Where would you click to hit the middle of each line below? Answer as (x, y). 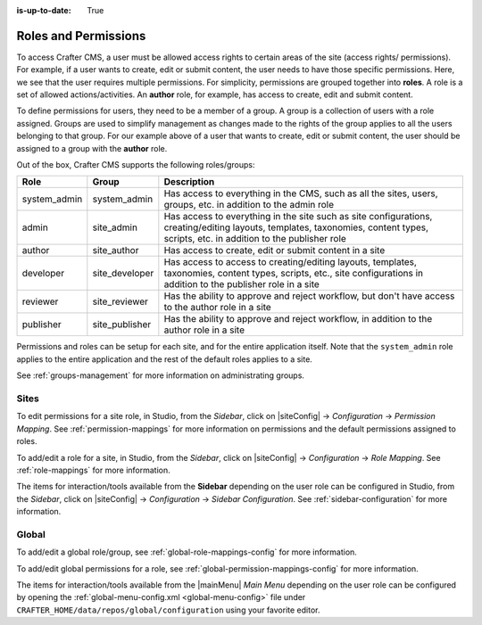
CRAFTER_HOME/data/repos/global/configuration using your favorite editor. (168, 610)
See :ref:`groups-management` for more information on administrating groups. (161, 375)
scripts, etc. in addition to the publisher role (255, 239)
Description (189, 182)
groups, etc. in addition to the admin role (249, 205)
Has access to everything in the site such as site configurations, (298, 217)
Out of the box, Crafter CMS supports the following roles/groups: (136, 165)
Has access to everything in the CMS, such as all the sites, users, (301, 193)
